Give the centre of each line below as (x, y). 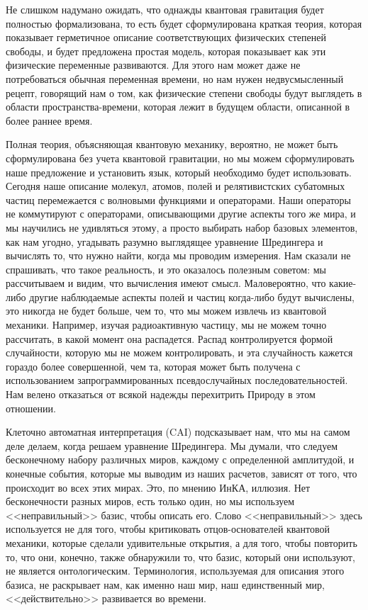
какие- (343, 283)
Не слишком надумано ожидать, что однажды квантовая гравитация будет (165, 9)
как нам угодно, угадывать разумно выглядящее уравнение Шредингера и (165, 241)
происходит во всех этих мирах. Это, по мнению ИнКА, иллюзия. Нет (158, 487)
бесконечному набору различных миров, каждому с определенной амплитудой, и (180, 459)
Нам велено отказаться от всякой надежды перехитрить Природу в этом (161, 394)
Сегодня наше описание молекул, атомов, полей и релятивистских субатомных (175, 186)
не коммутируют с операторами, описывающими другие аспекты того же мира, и (181, 214)
